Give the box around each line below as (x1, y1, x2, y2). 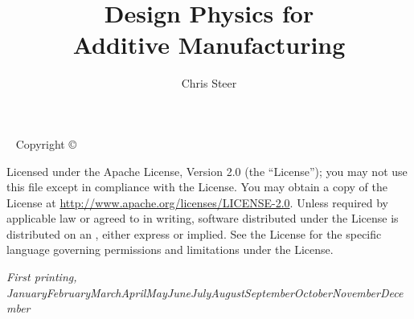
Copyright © (15, 135, 76, 152)
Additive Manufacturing (72, 28, 346, 61)
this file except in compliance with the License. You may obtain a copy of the (6, 178, 387, 195)
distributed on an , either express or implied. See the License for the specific (6, 225, 382, 242)
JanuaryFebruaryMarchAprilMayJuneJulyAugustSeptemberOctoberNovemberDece (6, 284, 404, 301)
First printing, (6, 268, 77, 285)
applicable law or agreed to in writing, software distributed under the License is (6, 210, 399, 227)
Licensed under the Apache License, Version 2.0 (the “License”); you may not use (6, 162, 408, 179)
